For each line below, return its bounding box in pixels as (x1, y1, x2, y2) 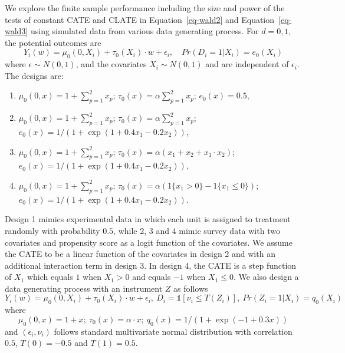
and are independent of (205, 58, 289, 70)
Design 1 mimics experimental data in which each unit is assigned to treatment (5, 213, 291, 225)
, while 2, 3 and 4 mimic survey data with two (113, 224, 280, 236)
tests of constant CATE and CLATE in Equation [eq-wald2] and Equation (5, 13, 275, 25)
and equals (132, 270, 171, 283)
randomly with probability (5, 224, 100, 236)
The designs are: (5, 69, 64, 81)
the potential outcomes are (5, 36, 101, 48)
